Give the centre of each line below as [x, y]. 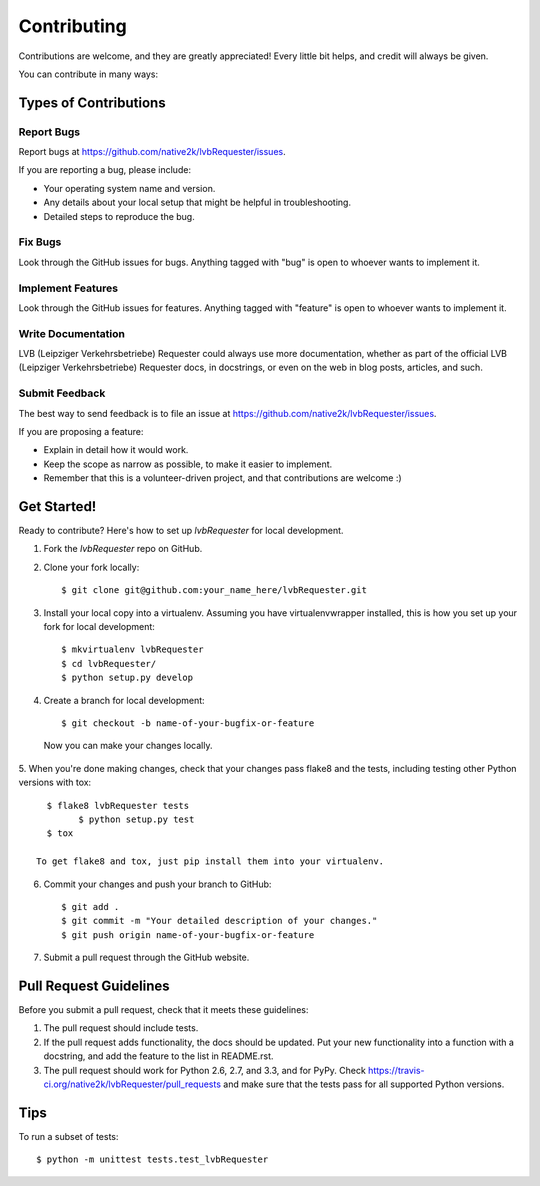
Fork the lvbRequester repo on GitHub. [123, 549]
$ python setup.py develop [127, 678]
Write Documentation [71, 333]
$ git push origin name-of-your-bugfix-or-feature [188, 934]
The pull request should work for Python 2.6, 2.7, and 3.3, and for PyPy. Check [205, 1070]
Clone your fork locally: [91, 567]
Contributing [72, 26]
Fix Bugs [40, 242]
